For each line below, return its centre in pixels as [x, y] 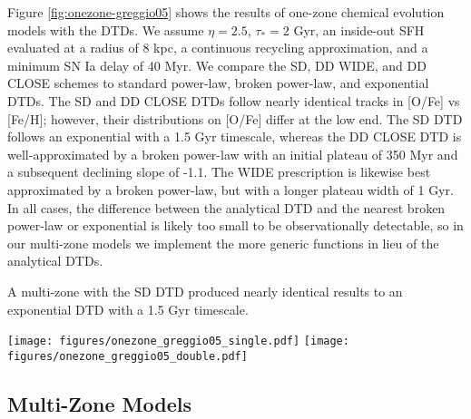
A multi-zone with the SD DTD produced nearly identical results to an [205, 291]
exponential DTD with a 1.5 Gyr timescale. [128, 309]
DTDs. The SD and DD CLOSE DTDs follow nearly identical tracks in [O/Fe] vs [234, 100]
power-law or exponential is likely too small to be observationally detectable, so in [235, 225]
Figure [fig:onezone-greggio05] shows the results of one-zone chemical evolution [226, 12]
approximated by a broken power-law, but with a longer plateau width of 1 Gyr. [231, 189]
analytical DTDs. [55, 261]
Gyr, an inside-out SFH [359, 29]
